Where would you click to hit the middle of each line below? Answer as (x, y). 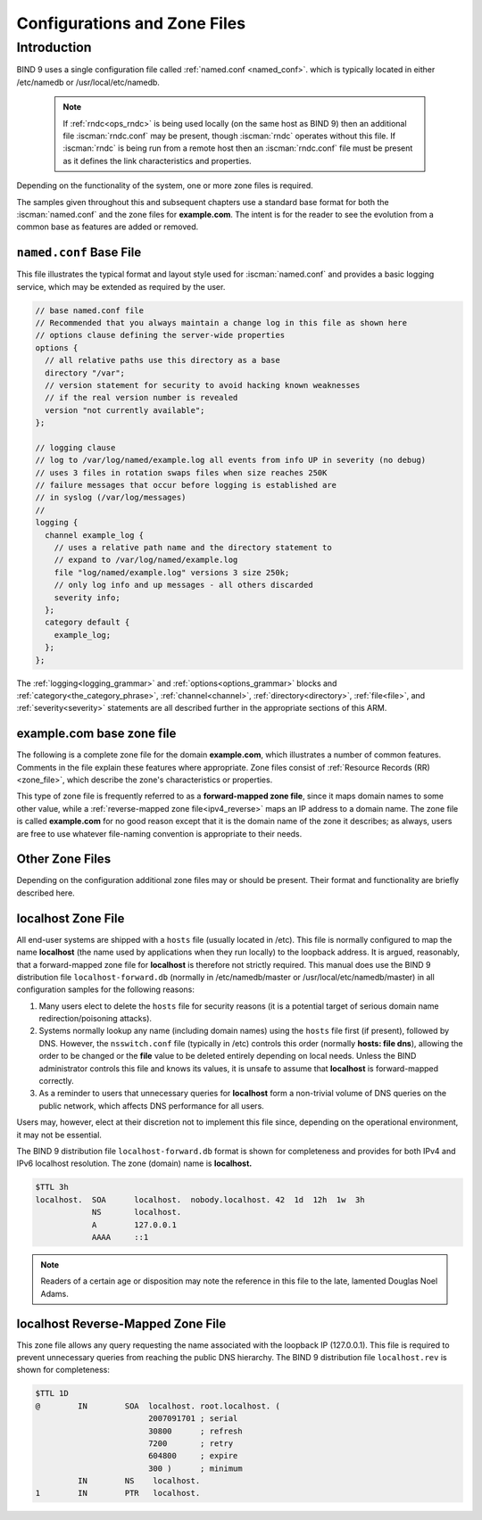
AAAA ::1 (120, 1237)
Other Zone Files (64, 859)
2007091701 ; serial (193, 1419)
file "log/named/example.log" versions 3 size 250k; (172, 572)
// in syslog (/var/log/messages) (111, 498)
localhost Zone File (71, 918)
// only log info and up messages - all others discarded (183, 585)
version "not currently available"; (125, 410)
